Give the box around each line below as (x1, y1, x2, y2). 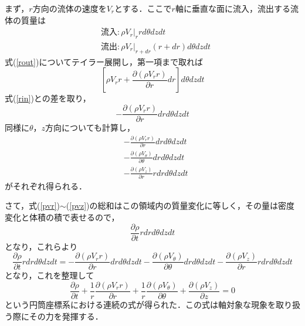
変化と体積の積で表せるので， (5, 211, 120, 223)
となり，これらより (5, 240, 78, 252)
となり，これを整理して (5, 269, 94, 281)
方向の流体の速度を (32, 2, 107, 14)
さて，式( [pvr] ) (5, 199, 60, 212)
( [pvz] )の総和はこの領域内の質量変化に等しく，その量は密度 (66, 199, 295, 212)
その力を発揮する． (29, 310, 103, 322)
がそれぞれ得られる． (5, 179, 87, 192)
